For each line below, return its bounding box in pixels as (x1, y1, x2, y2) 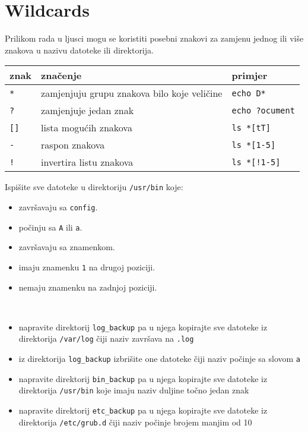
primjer (231, 68, 268, 83)
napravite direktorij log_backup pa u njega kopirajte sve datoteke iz (18, 320, 268, 333)
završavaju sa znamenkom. (18, 241, 115, 253)
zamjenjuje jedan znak (41, 103, 134, 118)
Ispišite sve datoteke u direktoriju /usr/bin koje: (5, 181, 183, 193)
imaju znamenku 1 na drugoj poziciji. (18, 260, 155, 273)
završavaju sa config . (18, 200, 98, 213)
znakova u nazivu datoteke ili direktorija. (5, 43, 154, 56)
